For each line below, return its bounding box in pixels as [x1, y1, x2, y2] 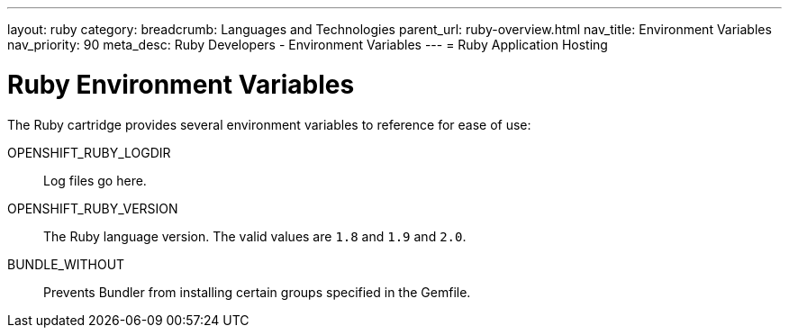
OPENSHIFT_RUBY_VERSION [7, 200, 178, 216]
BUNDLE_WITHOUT [7, 256, 125, 272]
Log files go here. [43, 172, 147, 188]
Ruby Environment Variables [7, 68, 355, 100]
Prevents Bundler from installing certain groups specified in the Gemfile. [43, 284, 471, 300]
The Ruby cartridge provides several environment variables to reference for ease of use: [7, 116, 531, 132]
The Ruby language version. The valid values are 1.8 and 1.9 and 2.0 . [43, 228, 467, 244]
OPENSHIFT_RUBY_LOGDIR [7, 144, 171, 160]
